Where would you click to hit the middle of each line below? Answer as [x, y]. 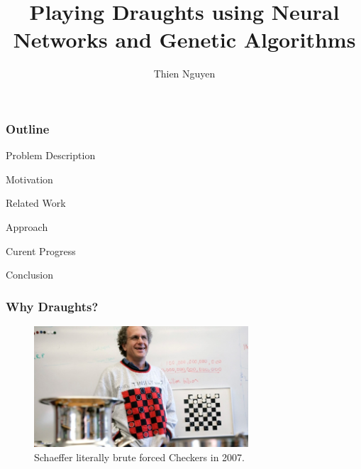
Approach [27, 226]
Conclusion [29, 275]
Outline [28, 128]
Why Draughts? [52, 306]
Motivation [29, 179]
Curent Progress [41, 250]
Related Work [36, 203]
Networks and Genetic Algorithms [184, 39]
